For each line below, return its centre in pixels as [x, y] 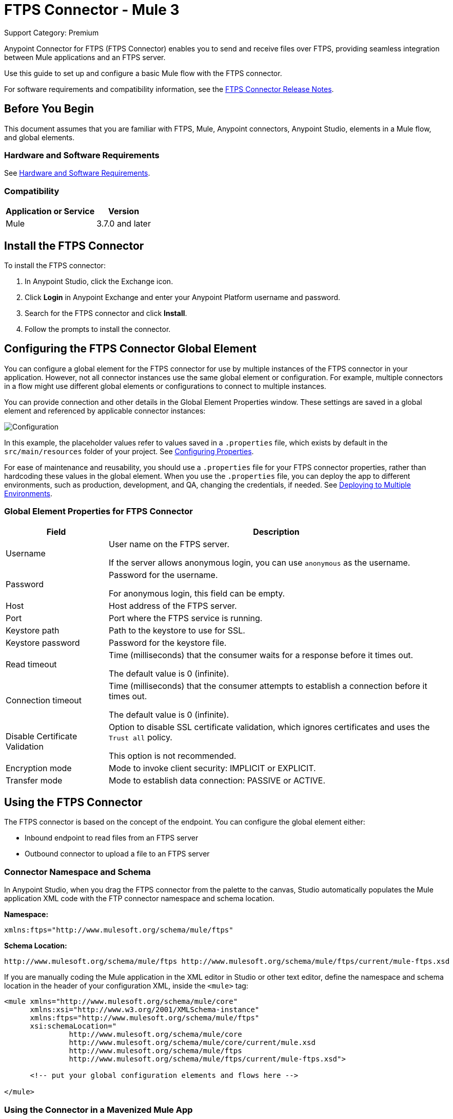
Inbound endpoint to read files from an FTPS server [112, 838]
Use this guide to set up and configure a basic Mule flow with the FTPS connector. [143, 73]
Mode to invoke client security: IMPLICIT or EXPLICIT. [212, 768]
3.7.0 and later [124, 224]
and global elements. [40, 137]
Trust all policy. [141, 737]
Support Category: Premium [52, 32]
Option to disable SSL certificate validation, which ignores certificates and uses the [269, 727]
